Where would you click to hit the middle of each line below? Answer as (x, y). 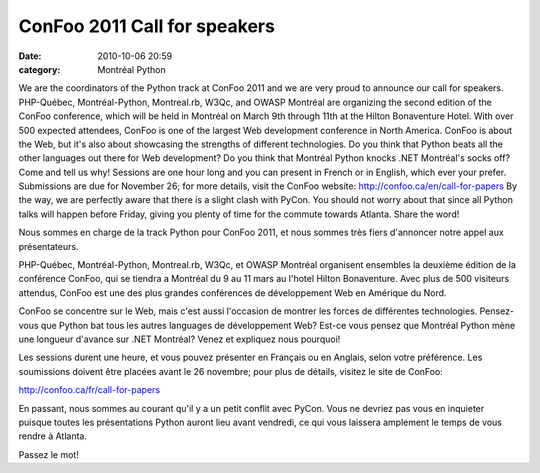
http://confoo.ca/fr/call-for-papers (89, 390)
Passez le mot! (48, 454)
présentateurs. (48, 246)
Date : (30, 56)
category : (39, 69)
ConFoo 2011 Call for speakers (146, 26)
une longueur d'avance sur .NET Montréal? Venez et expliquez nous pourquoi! (179, 339)
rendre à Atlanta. (53, 436)
